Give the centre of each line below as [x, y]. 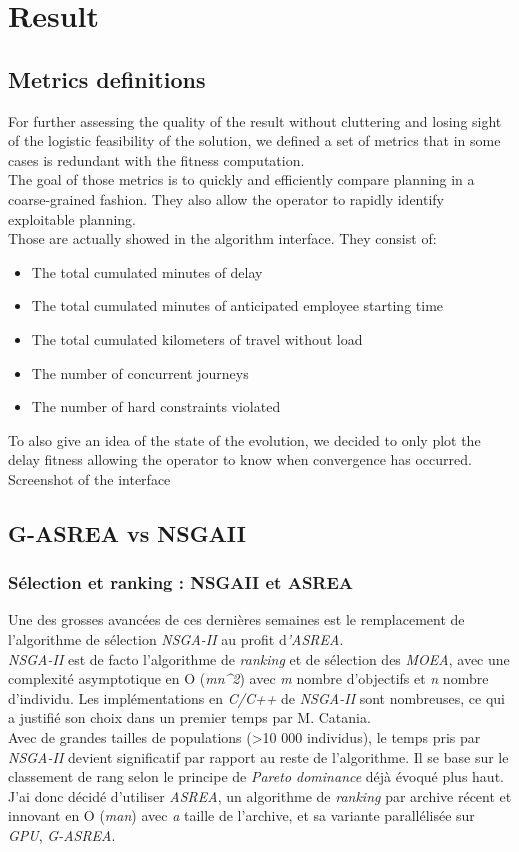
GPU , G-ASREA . [62, 835]
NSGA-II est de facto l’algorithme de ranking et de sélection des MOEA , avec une [259, 658]
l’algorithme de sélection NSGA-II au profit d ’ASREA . [176, 639]
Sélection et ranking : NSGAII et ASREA [181, 582]
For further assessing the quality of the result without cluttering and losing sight [255, 120]
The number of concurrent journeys [140, 372]
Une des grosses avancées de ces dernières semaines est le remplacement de [236, 619]
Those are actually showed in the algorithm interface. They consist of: [222, 238]
